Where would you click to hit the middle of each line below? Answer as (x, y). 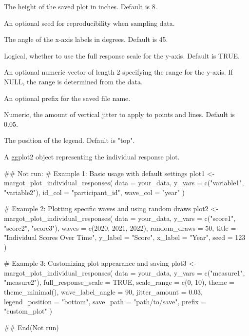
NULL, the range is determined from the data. (73, 81)
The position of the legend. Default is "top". (69, 140)
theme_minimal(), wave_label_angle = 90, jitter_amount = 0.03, (103, 292)
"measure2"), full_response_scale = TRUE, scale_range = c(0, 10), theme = (119, 282)
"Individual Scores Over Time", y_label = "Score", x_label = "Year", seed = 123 (125, 237)
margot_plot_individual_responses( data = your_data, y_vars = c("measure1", (124, 272)
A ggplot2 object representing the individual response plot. (92, 156)
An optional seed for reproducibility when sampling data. (89, 23)
